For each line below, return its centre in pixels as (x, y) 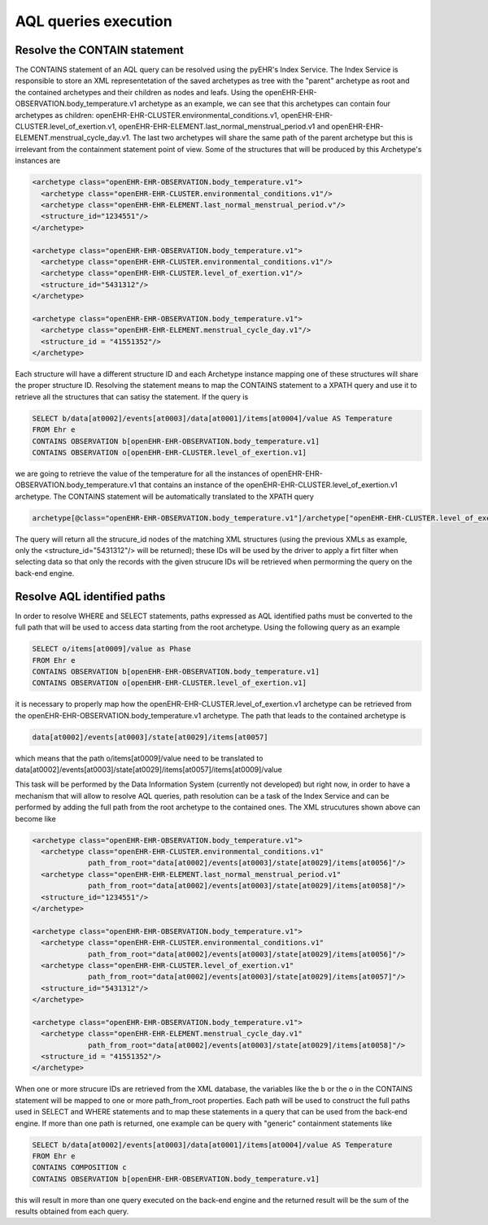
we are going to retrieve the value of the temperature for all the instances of (142, 473)
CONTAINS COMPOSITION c (80, 1168)
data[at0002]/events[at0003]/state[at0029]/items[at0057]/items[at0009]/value (148, 769)
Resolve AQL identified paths (90, 597)
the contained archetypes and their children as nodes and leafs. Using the (139, 92)
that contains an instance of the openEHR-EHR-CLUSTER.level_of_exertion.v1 (268, 485)
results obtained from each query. (72, 1211)
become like (35, 818)
